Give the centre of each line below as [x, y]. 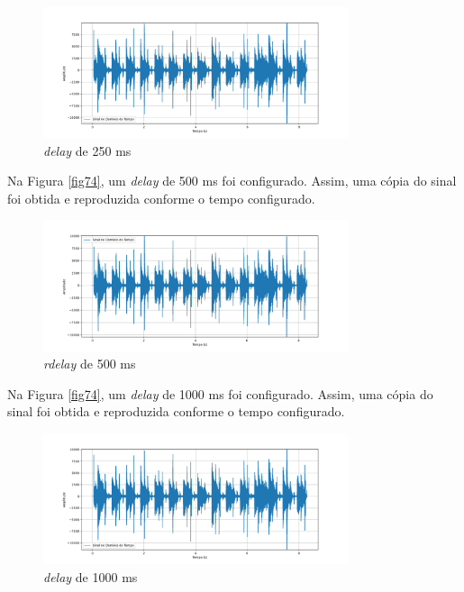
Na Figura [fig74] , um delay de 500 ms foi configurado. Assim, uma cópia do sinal [232, 181]
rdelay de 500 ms [90, 364]
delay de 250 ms [87, 150]
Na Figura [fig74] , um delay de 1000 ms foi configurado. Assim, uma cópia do [220, 393]
